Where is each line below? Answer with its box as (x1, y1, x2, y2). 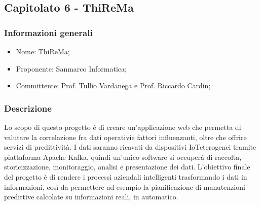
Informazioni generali (4, 26, 93, 39)
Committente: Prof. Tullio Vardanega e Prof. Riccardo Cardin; (16, 80, 211, 91)
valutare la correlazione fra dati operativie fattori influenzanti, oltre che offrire (4, 131, 247, 142)
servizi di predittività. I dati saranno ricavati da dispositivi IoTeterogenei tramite (4, 142, 256, 152)
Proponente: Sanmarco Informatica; (16, 63, 127, 74)
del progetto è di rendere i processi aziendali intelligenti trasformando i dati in (4, 171, 247, 182)
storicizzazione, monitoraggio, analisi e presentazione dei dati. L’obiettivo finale (4, 161, 250, 172)
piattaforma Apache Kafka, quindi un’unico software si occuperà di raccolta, (4, 151, 242, 162)
